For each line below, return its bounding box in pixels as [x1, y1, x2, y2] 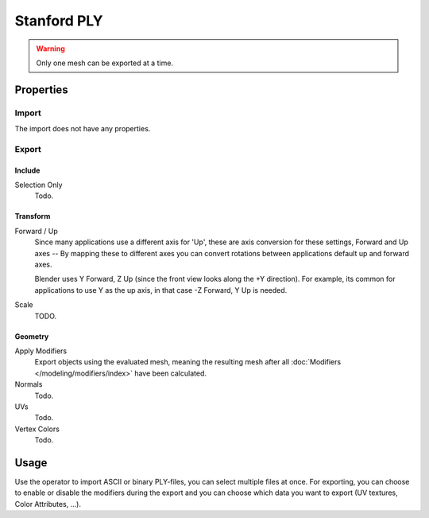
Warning [36, 44, 65, 53]
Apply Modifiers [14, 346, 68, 356]
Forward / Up [14, 226, 59, 236]
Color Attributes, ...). [14, 499, 82, 508]
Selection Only [14, 180, 63, 190]
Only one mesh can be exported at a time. [36, 58, 174, 68]
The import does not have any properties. [14, 124, 151, 134]
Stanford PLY [14, 12, 103, 29]
